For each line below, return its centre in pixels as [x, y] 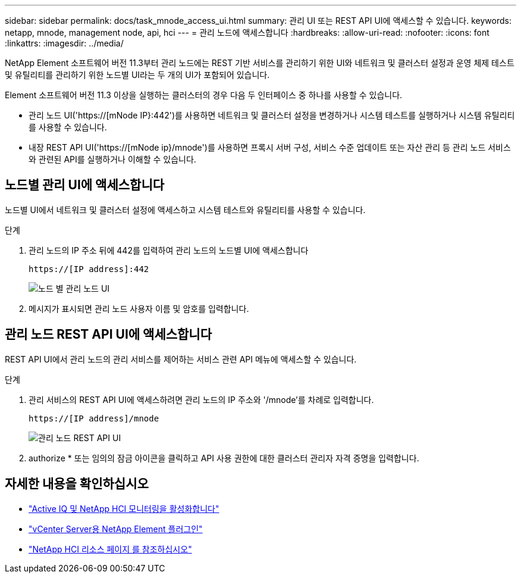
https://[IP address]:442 [89, 269]
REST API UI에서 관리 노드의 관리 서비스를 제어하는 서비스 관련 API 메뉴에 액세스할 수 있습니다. [181, 359]
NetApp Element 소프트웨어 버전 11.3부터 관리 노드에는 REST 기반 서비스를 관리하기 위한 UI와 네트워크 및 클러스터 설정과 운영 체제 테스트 [260, 63]
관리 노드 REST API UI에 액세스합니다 [108, 335]
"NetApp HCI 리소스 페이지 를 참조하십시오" [110, 549]
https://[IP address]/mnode [94, 418]
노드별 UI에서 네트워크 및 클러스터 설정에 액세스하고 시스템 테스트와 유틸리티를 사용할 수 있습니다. [185, 210]
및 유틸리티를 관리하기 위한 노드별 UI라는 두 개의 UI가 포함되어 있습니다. [137, 75]
